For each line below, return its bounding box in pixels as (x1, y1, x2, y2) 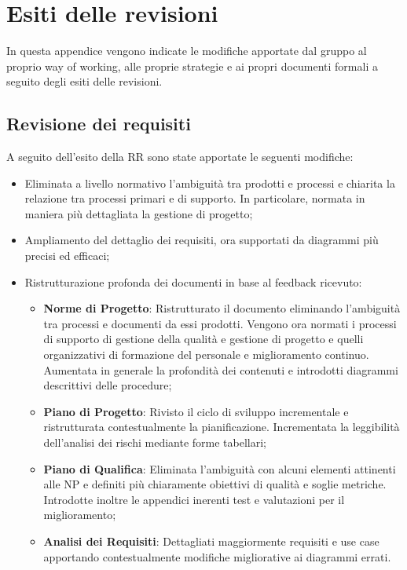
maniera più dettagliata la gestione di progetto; (24, 205, 253, 221)
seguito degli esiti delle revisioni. (6, 73, 163, 90)
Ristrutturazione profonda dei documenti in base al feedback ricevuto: (24, 273, 362, 290)
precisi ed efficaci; (24, 247, 110, 264)
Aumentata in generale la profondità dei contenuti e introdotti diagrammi (43, 361, 398, 378)
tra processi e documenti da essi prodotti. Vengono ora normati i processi (43, 315, 397, 331)
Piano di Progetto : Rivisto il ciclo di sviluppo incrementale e (43, 403, 349, 419)
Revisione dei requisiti (6, 111, 191, 136)
